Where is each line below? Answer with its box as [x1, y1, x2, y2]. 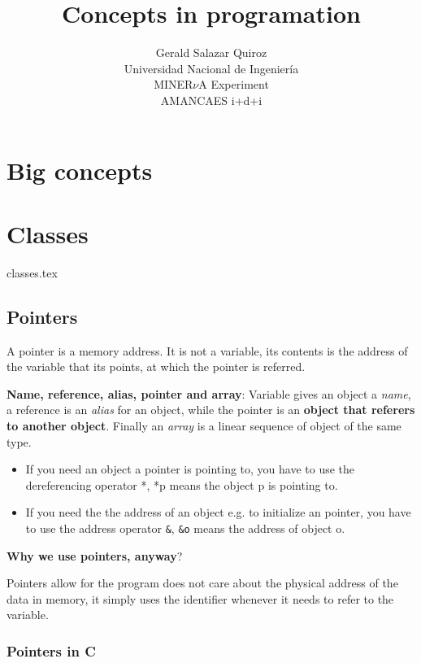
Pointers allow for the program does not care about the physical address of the [7, 574, 398, 591]
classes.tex [7, 264, 58, 281]
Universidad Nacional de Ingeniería [124, 59, 299, 76]
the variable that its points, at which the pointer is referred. [7, 358, 306, 375]
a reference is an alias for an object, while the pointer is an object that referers [7, 401, 415, 418]
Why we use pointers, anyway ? [7, 547, 183, 564]
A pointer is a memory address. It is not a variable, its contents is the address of [7, 342, 408, 359]
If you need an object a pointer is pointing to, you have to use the [25, 460, 355, 478]
